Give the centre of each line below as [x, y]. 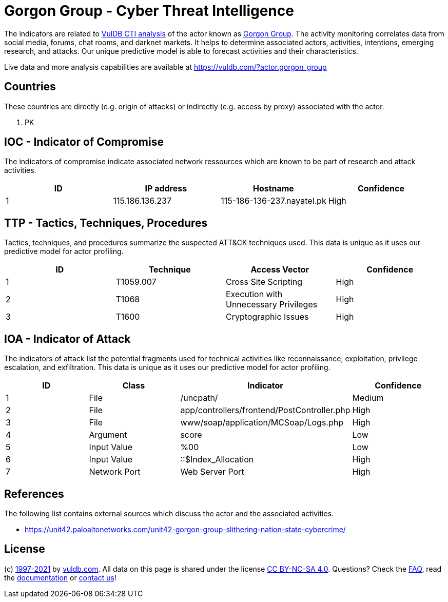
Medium [368, 398]
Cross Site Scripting [264, 282]
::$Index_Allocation [217, 460]
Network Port [115, 472]
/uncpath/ [199, 398]
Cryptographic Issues [267, 317]
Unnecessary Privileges [272, 305]
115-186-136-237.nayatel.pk [274, 201]
